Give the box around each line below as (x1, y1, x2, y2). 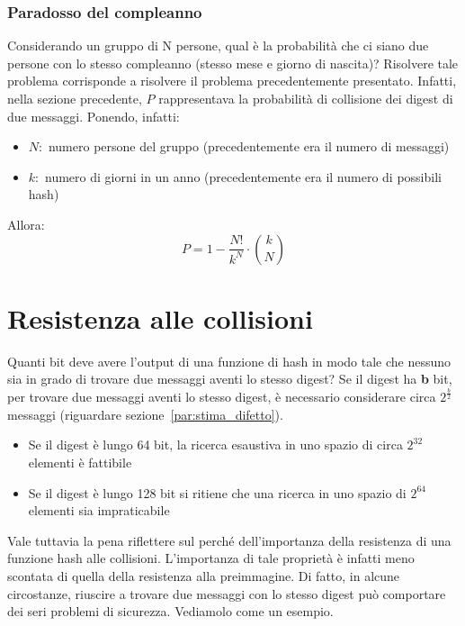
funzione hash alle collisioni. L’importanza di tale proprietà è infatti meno (7, 549, 415, 567)
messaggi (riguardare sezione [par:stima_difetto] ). (7, 404, 283, 423)
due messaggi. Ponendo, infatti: (7, 106, 180, 125)
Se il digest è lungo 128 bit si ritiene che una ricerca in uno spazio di (28, 483, 407, 502)
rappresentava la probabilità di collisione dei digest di (158, 89, 453, 107)
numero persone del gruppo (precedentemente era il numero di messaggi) (48, 137, 450, 156)
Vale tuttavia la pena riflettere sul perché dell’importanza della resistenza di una (7, 531, 452, 549)
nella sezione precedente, (7, 89, 142, 107)
